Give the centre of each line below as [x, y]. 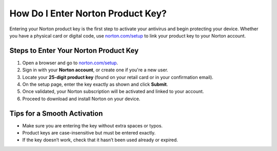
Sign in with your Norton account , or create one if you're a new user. [95, 70]
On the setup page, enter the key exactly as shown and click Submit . [95, 84]
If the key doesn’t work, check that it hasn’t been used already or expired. [100, 140]
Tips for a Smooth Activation [56, 113]
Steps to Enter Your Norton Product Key [74, 51]
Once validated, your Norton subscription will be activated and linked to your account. [113, 91]
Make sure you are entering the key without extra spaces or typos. [93, 125]
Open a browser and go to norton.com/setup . [70, 63]
